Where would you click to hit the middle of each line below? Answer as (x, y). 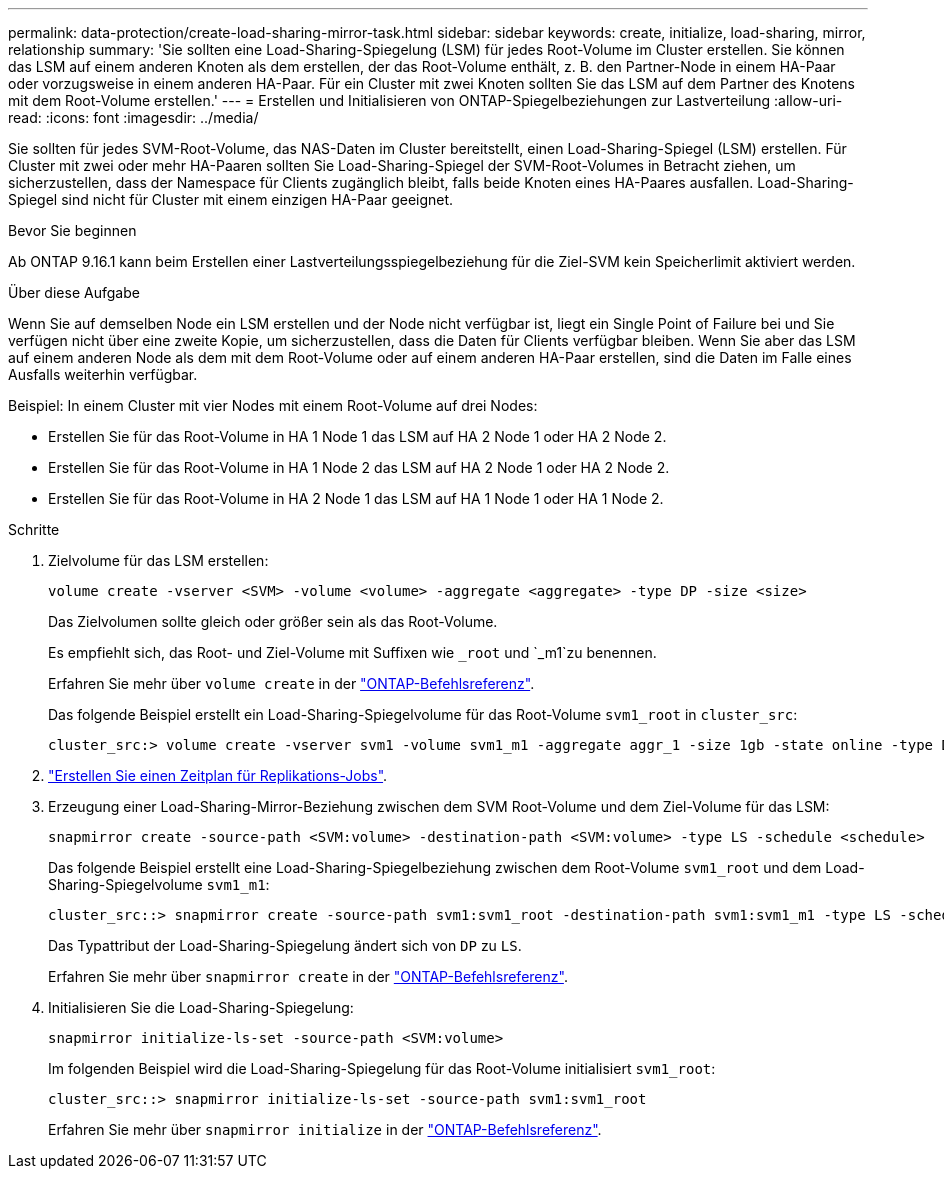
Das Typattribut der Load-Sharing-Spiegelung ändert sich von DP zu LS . (285, 945)
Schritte (34, 529)
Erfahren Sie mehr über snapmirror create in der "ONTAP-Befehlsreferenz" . (308, 976)
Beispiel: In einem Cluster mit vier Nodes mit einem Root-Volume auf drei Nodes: (273, 405)
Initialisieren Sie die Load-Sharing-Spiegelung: (201, 1007)
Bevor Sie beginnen (72, 230)
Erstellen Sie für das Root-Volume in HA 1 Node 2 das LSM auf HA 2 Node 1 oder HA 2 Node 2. (359, 467)
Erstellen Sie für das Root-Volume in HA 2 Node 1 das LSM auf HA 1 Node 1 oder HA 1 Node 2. (356, 498)
